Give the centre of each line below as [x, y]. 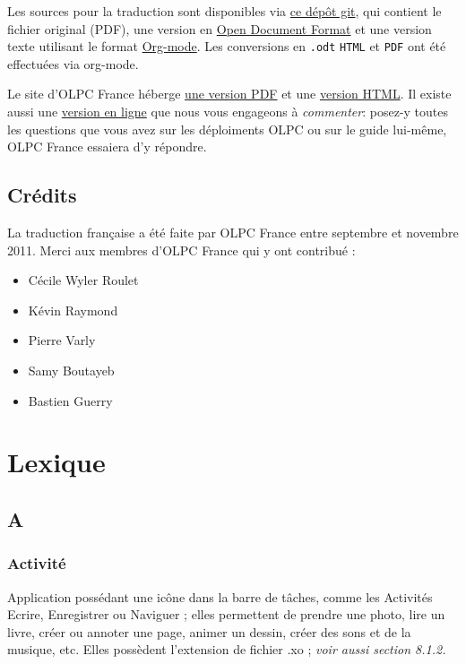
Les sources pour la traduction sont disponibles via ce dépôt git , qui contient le [224, 11]
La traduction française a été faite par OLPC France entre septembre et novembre [233, 233]
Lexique [56, 462]
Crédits [42, 195]
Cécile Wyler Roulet [83, 280]
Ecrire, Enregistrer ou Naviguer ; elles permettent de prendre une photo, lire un [226, 614]
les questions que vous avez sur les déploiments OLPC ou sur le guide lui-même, [227, 129]
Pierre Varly [62, 340]
